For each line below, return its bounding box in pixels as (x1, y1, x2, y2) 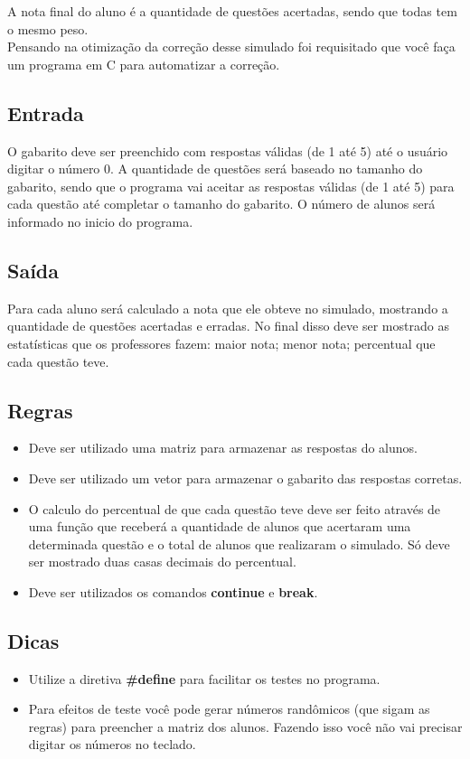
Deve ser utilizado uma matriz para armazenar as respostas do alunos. (28, 438, 418, 457)
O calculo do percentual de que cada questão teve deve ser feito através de (28, 499, 441, 518)
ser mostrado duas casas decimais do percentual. (28, 552, 296, 571)
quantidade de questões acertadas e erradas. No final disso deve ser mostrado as (7, 316, 449, 335)
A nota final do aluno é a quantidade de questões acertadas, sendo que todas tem (7, 2, 457, 20)
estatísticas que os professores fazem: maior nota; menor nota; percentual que (7, 333, 436, 352)
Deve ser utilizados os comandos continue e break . (28, 582, 318, 601)
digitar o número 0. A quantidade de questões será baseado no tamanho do (7, 159, 423, 178)
